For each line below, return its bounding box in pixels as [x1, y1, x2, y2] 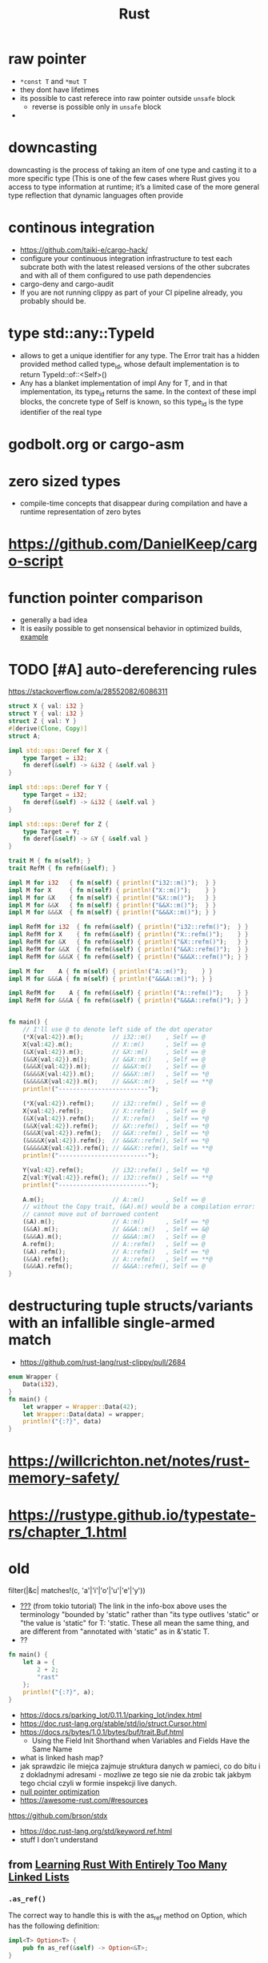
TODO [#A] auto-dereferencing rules [8, 660, 258, 678]
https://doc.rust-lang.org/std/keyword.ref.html [19, 1826, 173, 1836]
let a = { [22, 1659, 56, 1667]
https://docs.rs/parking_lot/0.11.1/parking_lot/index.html [19, 1710, 202, 1720]
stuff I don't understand [19, 1835, 98, 1844]
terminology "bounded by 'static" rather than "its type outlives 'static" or [19, 1610, 259, 1619]
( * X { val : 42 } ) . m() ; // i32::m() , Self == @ [22, 1032, 206, 1041]
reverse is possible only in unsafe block [31, 102, 162, 111]
